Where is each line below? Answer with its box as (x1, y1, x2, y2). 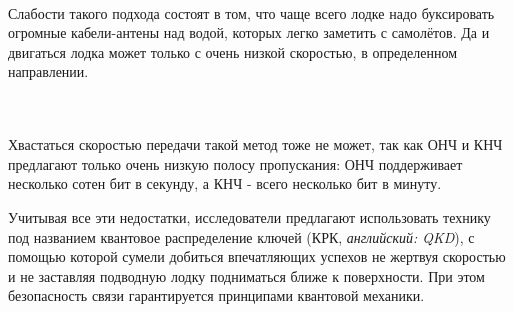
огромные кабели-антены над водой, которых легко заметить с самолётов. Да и (8, 22, 490, 43)
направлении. (8, 61, 89, 82)
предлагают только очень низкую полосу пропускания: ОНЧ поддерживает (8, 153, 463, 174)
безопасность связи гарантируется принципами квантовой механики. (8, 285, 425, 306)
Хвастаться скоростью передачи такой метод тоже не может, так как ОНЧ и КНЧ (8, 134, 503, 155)
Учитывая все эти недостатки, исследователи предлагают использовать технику (8, 206, 491, 227)
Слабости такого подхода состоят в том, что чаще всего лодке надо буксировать (8, 2, 495, 23)
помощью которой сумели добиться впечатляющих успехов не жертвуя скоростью (8, 246, 506, 267)
